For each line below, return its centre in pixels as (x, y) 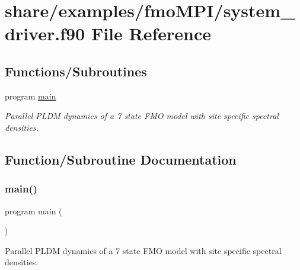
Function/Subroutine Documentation (121, 159)
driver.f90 (45, 33)
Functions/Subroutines (76, 71)
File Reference (151, 33)
